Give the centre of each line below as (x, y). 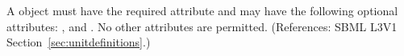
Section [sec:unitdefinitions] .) (79, 42)
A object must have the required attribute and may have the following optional (202, 10)
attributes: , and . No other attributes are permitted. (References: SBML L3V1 (202, 26)
